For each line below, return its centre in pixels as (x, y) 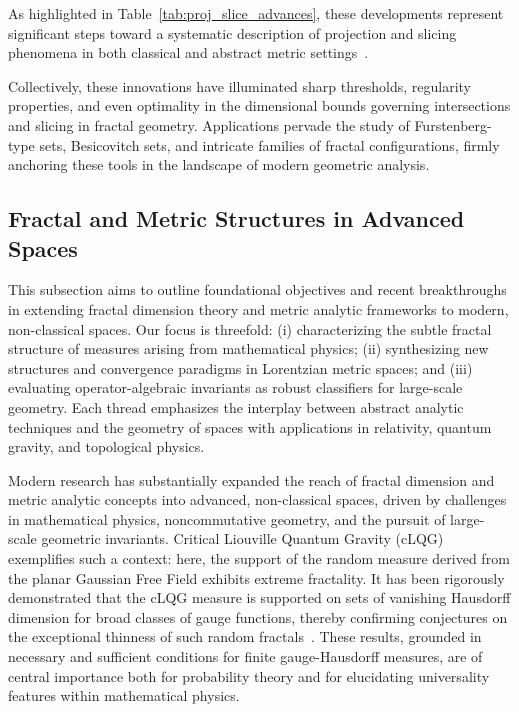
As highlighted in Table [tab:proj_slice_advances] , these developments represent (256, 13)
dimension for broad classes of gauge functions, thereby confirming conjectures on (258, 616)
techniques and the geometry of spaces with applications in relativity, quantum (250, 426)
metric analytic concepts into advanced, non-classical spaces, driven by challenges (257, 499)
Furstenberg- (453, 124)
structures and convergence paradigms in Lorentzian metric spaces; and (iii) (240, 367)
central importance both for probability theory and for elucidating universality (249, 675)
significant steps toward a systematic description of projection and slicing (232, 32)
